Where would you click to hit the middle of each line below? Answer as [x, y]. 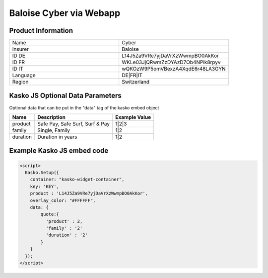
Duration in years [57, 137]
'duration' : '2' [67, 235]
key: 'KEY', [45, 186]
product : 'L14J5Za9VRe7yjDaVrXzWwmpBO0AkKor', [89, 193]
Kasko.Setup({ [42, 172]
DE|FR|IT [132, 76]
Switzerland [136, 82]
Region [20, 82]
